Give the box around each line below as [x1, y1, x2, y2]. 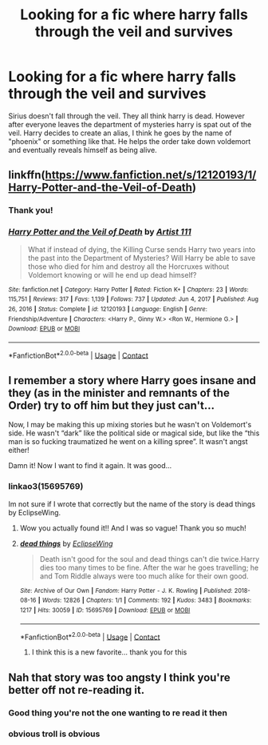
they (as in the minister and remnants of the [8, 386, 230, 399]
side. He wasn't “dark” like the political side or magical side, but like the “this [8, 428, 260, 438]
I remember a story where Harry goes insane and [8, 374, 257, 387]
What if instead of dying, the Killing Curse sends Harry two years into [27, 244, 256, 254]
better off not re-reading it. [8, 683, 145, 697]
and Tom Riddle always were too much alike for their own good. [39, 571, 249, 581]
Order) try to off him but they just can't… [8, 399, 215, 412]
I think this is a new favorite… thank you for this [31, 647, 187, 657]
